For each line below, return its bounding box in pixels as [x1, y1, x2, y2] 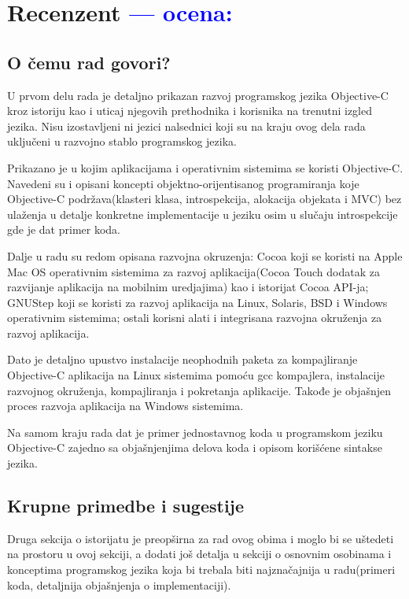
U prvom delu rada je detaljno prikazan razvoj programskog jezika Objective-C [7, 87, 389, 103]
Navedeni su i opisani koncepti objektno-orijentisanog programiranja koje [7, 175, 359, 191]
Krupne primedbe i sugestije [7, 494, 245, 518]
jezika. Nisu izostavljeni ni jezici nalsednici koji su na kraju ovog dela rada [7, 117, 366, 134]
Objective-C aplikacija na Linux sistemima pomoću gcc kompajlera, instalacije [7, 367, 385, 383]
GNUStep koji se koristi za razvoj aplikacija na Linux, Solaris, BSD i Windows [7, 294, 388, 310]
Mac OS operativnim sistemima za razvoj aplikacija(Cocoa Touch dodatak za [7, 263, 380, 279]
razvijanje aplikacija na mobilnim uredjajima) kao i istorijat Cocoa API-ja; [7, 279, 369, 295]
